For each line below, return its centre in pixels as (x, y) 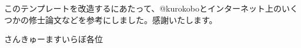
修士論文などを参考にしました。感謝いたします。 (123, 19)
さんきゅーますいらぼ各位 (53, 39)
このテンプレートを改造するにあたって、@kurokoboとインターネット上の (143, 8)
